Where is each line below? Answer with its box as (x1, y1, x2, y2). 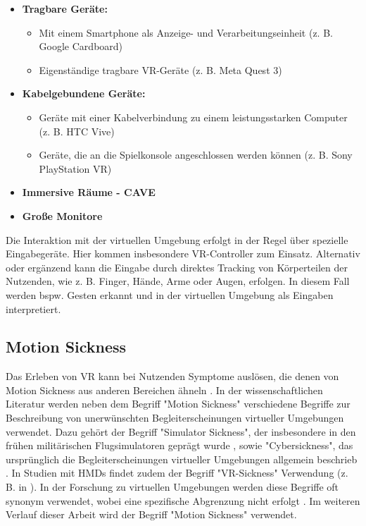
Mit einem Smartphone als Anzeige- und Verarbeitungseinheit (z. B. (39, 25, 333, 39)
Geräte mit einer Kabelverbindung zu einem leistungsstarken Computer (39, 109, 348, 124)
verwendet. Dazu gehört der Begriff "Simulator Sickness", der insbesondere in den (6, 424, 356, 439)
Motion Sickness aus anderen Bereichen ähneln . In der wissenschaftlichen (6, 382, 323, 397)
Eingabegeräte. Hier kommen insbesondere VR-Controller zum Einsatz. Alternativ (6, 246, 360, 261)
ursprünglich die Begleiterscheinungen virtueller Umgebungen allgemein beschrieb (6, 451, 358, 466)
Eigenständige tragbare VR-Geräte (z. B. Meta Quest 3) (39, 62, 282, 77)
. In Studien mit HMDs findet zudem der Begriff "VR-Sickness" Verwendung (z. (6, 465, 348, 480)
